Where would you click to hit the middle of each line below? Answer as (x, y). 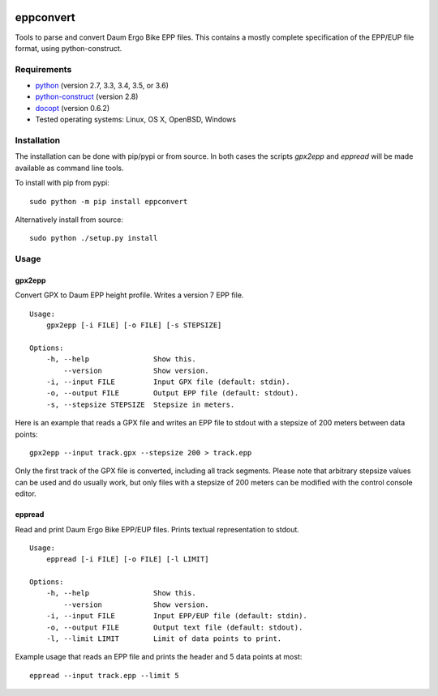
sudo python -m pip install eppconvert (109, 201)
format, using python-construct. (69, 48)
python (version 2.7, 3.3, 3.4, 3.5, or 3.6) (102, 86)
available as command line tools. (69, 168)
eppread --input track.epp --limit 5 (105, 675)
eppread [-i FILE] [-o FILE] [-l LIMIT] (128, 559)
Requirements (43, 69)
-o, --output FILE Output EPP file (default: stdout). (172, 393)
